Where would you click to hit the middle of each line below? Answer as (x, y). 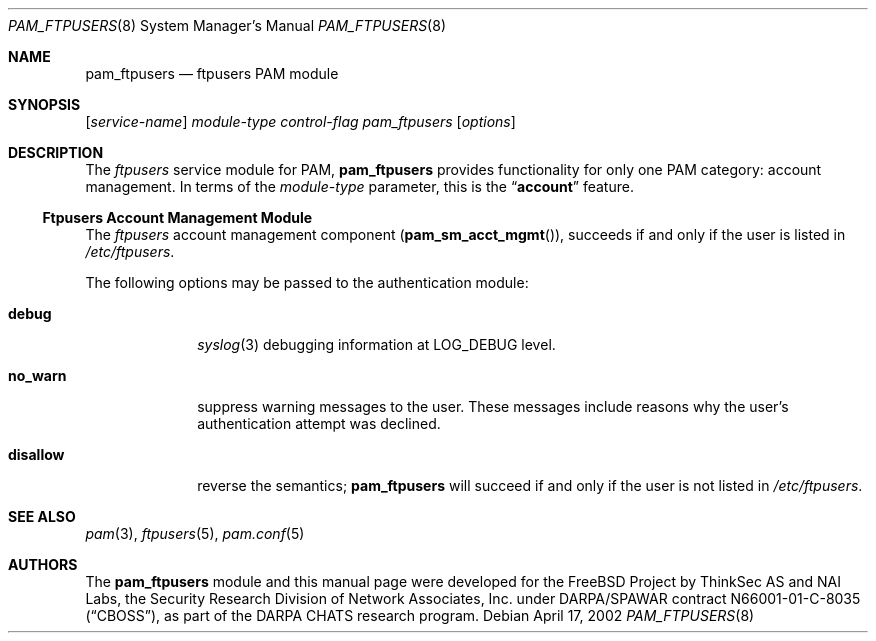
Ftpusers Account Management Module (177, 217)
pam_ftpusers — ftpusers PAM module (212, 73)
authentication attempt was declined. (319, 423)
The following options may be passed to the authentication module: (307, 282)
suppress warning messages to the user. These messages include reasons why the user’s (493, 406)
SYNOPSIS (44, 104)
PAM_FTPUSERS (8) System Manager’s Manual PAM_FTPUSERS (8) (227, 25)
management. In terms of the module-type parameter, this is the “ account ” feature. (359, 186)
